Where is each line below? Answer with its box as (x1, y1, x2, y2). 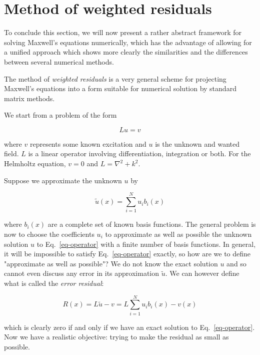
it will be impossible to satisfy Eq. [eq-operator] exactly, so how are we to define (4, 248, 251, 259)
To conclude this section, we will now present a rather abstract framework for (4, 27, 241, 38)
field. (4, 148, 19, 159)
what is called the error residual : (4, 277, 104, 288)
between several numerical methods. (4, 56, 114, 67)
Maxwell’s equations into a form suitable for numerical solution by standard (4, 83, 236, 94)
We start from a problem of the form (4, 110, 117, 120)
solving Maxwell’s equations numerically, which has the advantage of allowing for (4, 37, 252, 47)
